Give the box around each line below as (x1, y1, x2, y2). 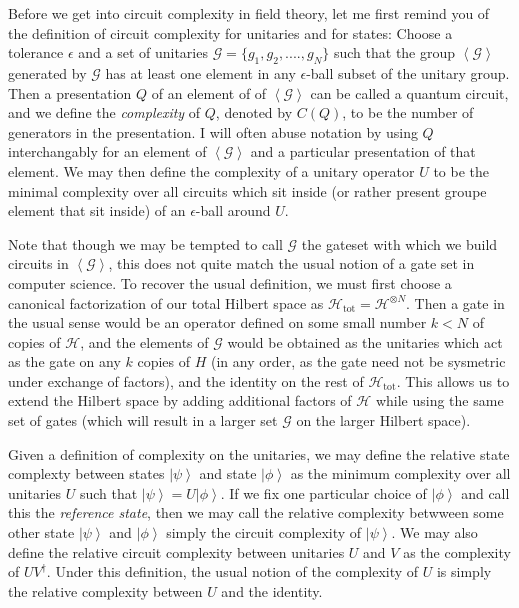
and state (199, 463, 257, 484)
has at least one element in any (105, 62, 296, 83)
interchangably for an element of (8, 141, 207, 162)
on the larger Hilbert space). (296, 410, 471, 431)
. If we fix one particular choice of (220, 482, 427, 503)
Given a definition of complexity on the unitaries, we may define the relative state (8, 443, 510, 464)
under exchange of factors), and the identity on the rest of (8, 370, 364, 391)
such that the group (333, 42, 456, 63)
